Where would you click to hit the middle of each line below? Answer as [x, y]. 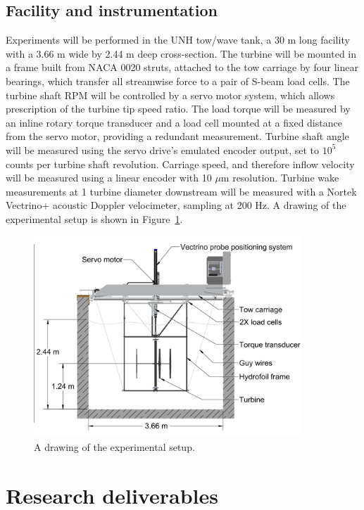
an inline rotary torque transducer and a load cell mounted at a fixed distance [174, 122]
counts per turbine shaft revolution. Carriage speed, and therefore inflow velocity [180, 164]
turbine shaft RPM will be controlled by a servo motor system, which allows [170, 95]
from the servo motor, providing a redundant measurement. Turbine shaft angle [177, 136]
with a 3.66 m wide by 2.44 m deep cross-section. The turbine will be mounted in [181, 53]
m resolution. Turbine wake [280, 178]
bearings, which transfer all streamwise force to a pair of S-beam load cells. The [178, 81]
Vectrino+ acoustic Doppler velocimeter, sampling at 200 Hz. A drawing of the [176, 205]
